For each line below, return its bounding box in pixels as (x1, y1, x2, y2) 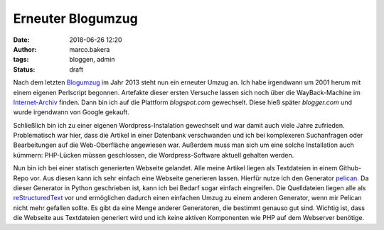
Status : (13, 65, 36, 74)
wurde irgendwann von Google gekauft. (13, 108, 129, 116)
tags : (13, 55, 29, 64)
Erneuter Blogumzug (13, 11, 138, 26)
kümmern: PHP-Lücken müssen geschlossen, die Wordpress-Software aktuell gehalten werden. (13, 150, 294, 159)
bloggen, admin (69, 55, 115, 64)
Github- (338, 164, 362, 172)
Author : (13, 45, 37, 53)
